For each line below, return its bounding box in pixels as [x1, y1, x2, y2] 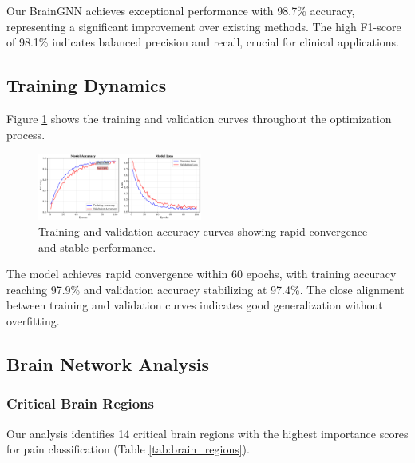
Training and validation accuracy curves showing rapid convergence [38, 223, 368, 240]
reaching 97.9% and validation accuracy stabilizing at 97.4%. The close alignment [6, 281, 405, 297]
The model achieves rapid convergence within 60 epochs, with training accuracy [6, 265, 397, 282]
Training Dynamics [6, 73, 167, 98]
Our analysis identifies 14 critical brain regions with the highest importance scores [6, 425, 409, 441]
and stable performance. [38, 238, 156, 255]
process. [6, 126, 45, 142]
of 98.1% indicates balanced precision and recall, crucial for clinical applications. [6, 34, 399, 50]
